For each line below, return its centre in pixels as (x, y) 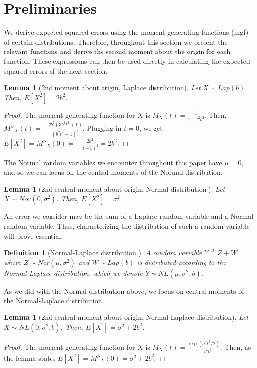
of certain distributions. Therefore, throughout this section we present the (116, 41)
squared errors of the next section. (56, 71)
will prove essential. (34, 236)
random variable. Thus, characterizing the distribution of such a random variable (127, 226)
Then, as (238, 346)
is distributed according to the (181, 262)
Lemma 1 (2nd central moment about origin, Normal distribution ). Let (115, 188)
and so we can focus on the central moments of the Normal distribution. (113, 172)
